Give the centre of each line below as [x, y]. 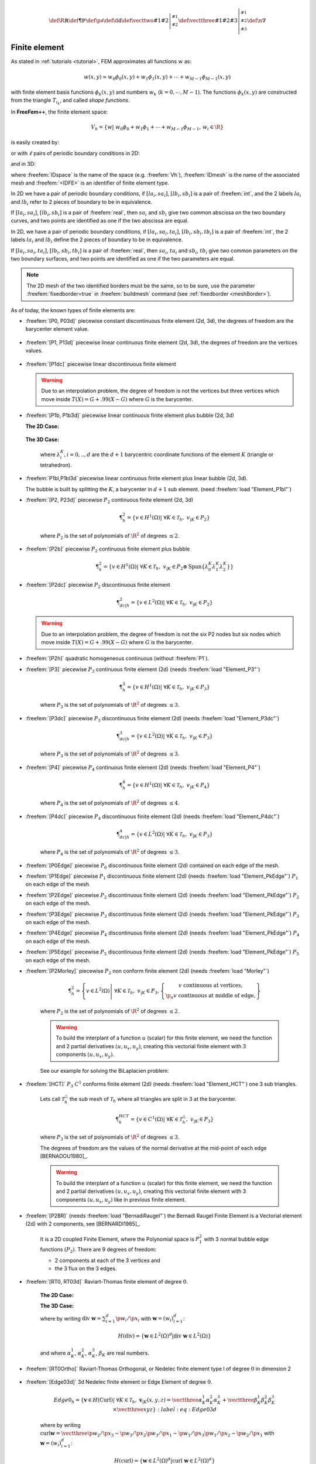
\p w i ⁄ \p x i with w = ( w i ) [145, 1319]
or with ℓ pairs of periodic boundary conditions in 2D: [75, 153]
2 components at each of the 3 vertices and [107, 1260]
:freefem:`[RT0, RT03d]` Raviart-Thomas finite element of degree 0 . [107, 1282]
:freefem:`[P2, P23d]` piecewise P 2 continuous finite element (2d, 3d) [109, 501]
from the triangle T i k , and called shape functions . [70, 101]
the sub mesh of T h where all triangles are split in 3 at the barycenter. [153, 1100]
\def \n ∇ [256, 20]
